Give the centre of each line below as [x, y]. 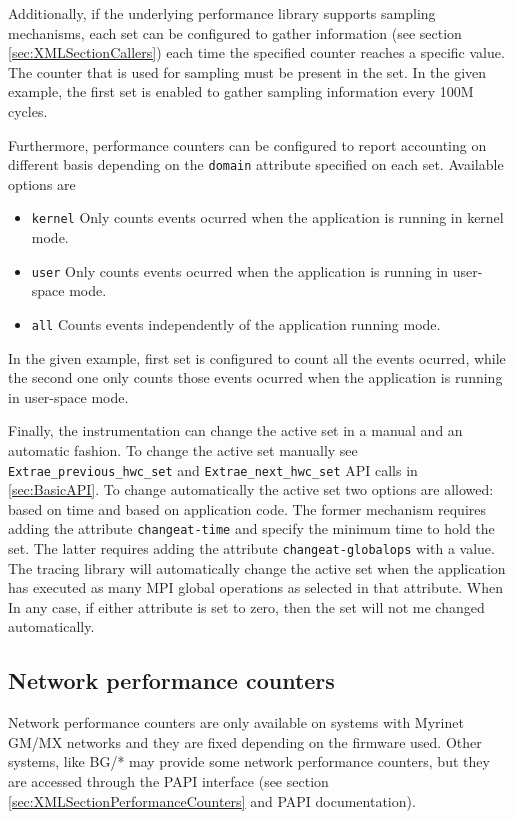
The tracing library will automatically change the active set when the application [257, 567]
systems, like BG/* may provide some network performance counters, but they [249, 761]
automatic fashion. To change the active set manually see [183, 449]
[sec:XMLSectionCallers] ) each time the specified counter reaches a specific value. [256, 52]
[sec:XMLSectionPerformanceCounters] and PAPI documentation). [212, 800]
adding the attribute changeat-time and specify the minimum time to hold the [251, 528]
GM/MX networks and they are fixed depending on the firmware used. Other [245, 741]
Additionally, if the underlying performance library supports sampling [222, 13]
